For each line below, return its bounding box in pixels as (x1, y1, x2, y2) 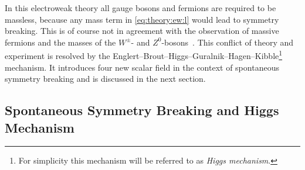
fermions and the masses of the (5, 36, 116, 48)
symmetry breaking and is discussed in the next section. (5, 72, 206, 85)
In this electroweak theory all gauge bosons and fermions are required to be (5, 2, 276, 13)
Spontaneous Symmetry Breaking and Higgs (5, 101, 279, 119)
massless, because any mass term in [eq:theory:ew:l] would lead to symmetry (5, 13, 279, 25)
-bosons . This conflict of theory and (161, 36, 294, 48)
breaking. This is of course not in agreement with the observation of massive (5, 25, 279, 37)
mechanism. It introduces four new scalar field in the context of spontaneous (5, 61, 279, 73)
